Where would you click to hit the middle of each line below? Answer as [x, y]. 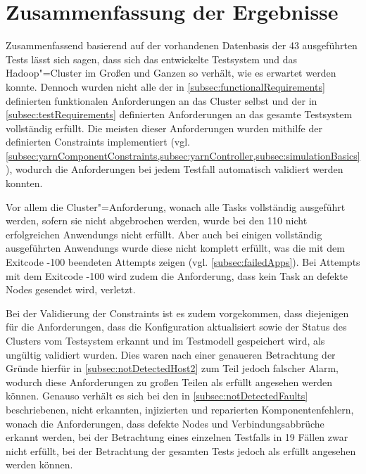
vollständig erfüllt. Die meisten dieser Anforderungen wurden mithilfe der [164, 128]
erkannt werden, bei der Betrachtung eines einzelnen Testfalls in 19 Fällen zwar [177, 437]
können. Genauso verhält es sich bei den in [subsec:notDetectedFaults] [157, 396]
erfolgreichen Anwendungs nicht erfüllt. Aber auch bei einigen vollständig [164, 234]
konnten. [24, 183]
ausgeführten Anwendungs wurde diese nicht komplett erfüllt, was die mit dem [175, 248]
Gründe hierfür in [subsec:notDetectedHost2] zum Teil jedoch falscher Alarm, [172, 368]
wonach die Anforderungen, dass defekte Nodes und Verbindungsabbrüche [165, 423]
